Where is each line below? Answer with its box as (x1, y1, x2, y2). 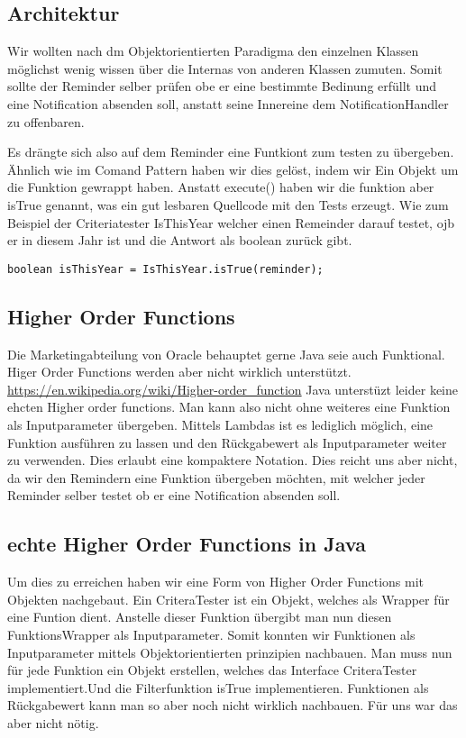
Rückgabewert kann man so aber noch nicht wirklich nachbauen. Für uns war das (7, 696, 458, 715)
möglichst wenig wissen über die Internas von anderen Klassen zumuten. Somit (7, 59, 443, 77)
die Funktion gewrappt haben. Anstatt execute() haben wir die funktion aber (7, 178, 434, 196)
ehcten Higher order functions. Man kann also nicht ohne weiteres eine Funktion (7, 397, 451, 416)
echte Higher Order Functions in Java (7, 530, 366, 558)
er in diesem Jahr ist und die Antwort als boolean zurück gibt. (7, 231, 352, 250)
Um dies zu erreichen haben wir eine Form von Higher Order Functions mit (7, 572, 425, 591)
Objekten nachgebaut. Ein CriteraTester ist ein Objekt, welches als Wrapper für (7, 589, 450, 608)
